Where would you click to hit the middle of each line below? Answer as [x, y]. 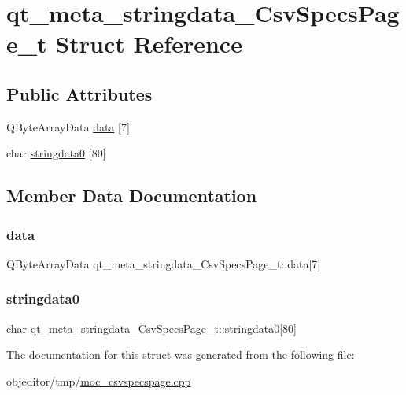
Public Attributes [79, 93]
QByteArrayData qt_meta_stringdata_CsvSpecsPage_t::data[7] [164, 263]
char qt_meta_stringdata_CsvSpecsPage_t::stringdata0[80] [151, 328]
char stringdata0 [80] [56, 153]
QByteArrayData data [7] [68, 126]
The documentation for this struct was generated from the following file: [181, 354]
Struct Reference [149, 44]
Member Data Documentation [132, 196]
